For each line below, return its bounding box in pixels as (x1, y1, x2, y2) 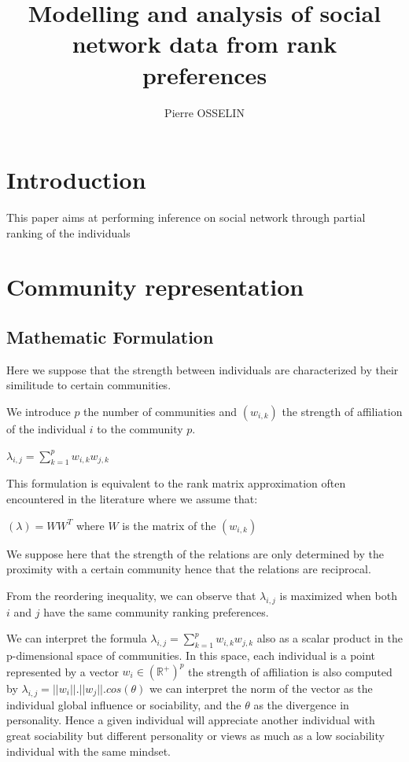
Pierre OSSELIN (164, 104, 245, 120)
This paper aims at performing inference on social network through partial (6, 209, 366, 226)
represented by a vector (6, 663, 119, 679)
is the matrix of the (122, 517, 216, 533)
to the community (97, 420, 183, 436)
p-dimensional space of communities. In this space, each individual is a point (6, 646, 376, 663)
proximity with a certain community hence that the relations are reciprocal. (6, 561, 371, 577)
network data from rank (72, 28, 337, 60)
